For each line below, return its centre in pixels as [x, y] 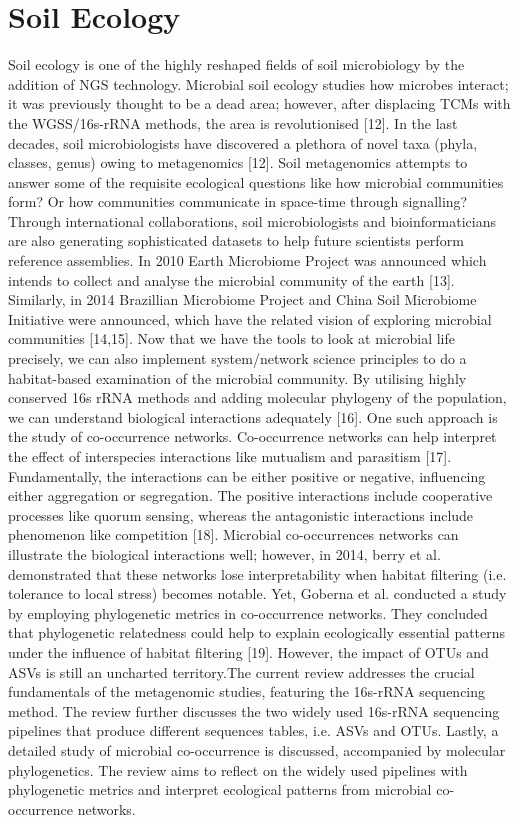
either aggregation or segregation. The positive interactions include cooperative [250, 495]
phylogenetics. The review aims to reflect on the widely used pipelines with [238, 769]
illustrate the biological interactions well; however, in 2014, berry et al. [224, 553]
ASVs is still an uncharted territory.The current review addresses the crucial [241, 671]
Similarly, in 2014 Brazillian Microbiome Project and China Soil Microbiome [242, 299]
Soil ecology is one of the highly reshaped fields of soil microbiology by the [236, 64]
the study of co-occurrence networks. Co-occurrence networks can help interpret [252, 436]
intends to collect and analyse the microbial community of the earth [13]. [231, 279]
